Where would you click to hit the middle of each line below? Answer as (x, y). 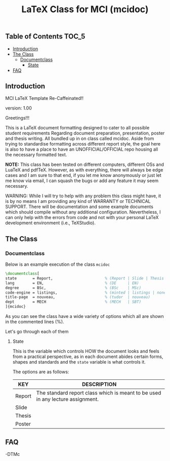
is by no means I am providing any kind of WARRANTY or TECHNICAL (78, 201)
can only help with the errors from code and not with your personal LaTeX (82, 218)
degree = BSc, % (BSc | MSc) (73, 288)
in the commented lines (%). (35, 322)
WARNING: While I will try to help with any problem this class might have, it (83, 196)
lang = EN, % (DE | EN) (72, 283)
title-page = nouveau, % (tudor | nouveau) (78, 297)
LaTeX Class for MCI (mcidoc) (85, 9)
